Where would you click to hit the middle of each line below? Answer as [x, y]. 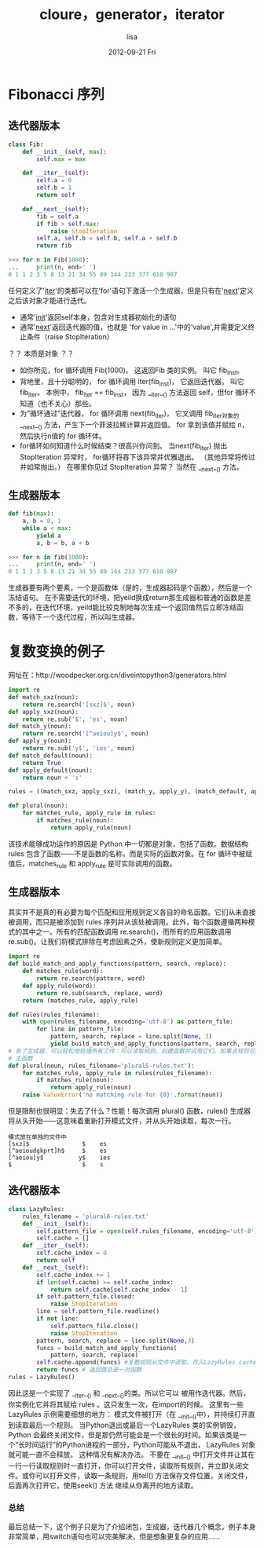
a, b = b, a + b [63, 543]
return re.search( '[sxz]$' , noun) [79, 704]
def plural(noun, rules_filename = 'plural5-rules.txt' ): [101, 1066]
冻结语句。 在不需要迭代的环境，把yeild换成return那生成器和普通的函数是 [126, 598]
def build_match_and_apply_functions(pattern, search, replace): [117, 964]
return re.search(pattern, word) [91, 979]
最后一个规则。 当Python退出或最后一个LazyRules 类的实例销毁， [135, 1425]
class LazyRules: [37, 1209]
